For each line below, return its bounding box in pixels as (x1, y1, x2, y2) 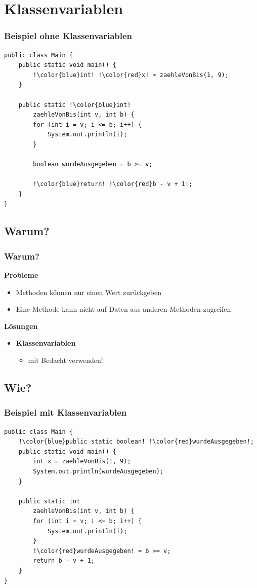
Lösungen (4, 320, 38, 331)
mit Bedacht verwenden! (28, 355, 103, 365)
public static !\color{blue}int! (18, 101, 131, 108)
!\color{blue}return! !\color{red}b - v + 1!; (33, 180, 193, 188)
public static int (18, 497, 80, 505)
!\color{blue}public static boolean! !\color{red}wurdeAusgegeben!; (18, 438, 254, 446)
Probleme (4, 270, 38, 280)
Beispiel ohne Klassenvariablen (4, 29, 133, 42)
